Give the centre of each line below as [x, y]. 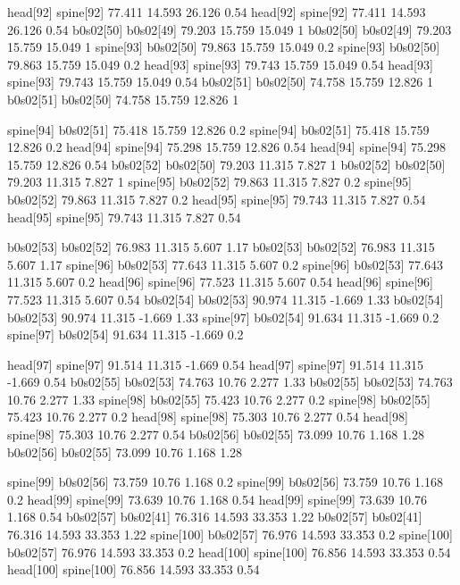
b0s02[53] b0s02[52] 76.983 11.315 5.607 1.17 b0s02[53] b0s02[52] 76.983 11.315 [221, 247]
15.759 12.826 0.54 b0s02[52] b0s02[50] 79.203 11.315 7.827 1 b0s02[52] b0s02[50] [226, 164]
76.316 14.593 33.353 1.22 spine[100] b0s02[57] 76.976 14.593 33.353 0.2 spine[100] [230, 535]
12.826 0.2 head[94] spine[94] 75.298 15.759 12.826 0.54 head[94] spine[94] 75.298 [226, 147]
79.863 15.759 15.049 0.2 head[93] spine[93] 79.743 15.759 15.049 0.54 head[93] [220, 64]
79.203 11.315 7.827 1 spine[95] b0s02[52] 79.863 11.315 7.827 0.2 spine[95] [209, 182]
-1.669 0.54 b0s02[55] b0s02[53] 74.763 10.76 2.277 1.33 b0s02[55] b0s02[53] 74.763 [230, 382]
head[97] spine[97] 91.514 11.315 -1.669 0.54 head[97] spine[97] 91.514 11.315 [216, 364]
